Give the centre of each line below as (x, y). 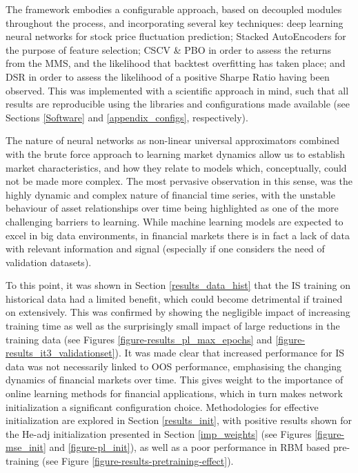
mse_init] (26, 447)
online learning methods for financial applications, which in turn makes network (174, 393)
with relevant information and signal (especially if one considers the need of (165, 249)
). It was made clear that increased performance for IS (230, 353)
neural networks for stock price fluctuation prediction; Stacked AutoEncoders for (176, 36)
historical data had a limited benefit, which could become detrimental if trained (174, 298)
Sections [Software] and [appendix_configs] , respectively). (127, 117)
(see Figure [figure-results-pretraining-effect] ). (138, 461)
